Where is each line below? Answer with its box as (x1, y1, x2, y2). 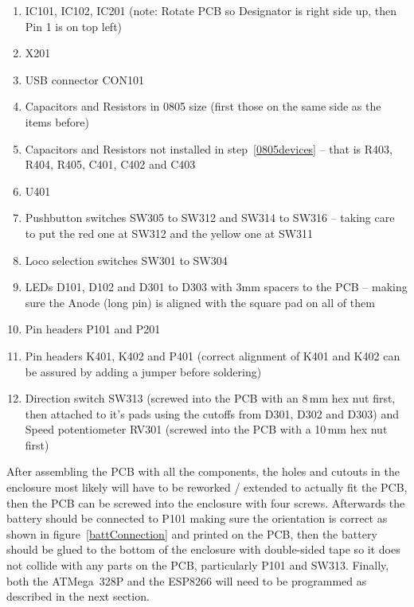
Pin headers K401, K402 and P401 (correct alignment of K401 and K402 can (25, 347, 400, 364)
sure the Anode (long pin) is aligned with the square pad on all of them (25, 294, 375, 310)
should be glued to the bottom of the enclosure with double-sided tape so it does (6, 541, 400, 558)
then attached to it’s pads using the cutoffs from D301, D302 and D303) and (25, 405, 399, 422)
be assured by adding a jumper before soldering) (25, 363, 262, 379)
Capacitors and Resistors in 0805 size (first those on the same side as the (25, 98, 381, 115)
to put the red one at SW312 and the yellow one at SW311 (25, 224, 314, 241)
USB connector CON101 (25, 71, 144, 88)
